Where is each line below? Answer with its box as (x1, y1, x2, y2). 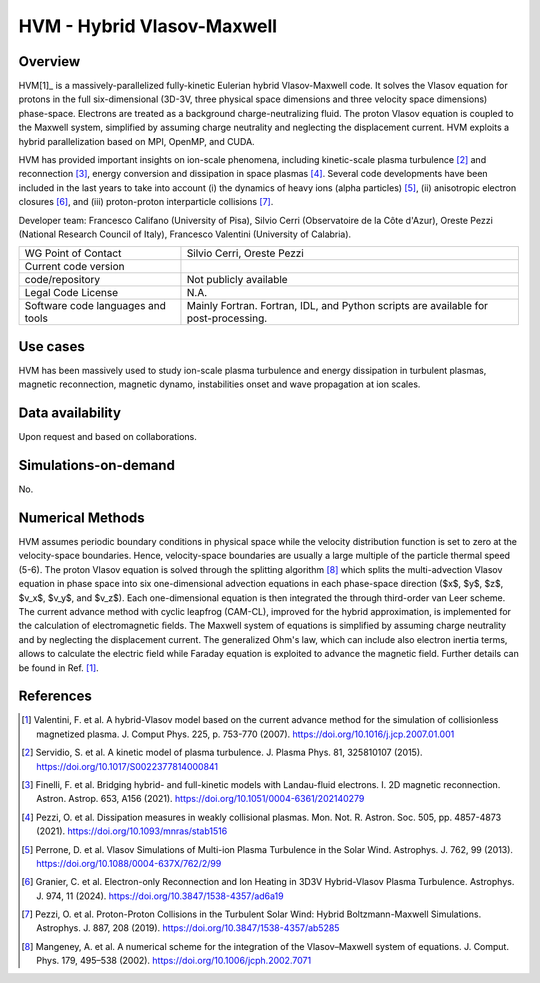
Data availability (18, 405, 122, 422)
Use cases (18, 338, 85, 355)
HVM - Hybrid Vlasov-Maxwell (18, 15, 278, 37)
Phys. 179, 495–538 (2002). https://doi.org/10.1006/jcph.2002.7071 (36, 955, 312, 967)
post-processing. (186, 311, 268, 325)
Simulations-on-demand (18, 456, 175, 474)
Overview (18, 53, 81, 70)
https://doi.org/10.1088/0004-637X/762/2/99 (36, 857, 222, 869)
